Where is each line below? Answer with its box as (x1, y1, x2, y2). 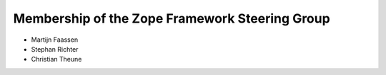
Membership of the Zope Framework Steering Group (13, 11, 330, 26)
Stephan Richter (31, 45, 79, 53)
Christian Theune (31, 55, 82, 64)
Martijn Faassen (31, 35, 79, 44)
